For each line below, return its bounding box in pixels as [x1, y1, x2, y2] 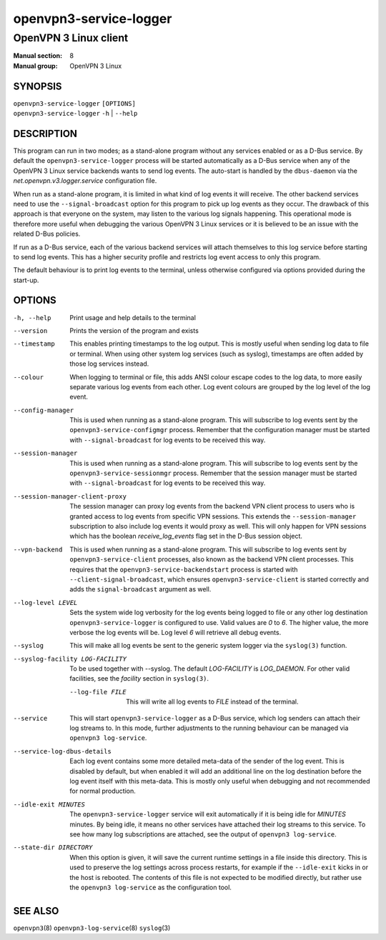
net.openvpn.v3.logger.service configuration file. [13, 176, 157, 185]
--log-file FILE [69, 688, 127, 696]
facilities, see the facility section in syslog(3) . [69, 674, 209, 683]
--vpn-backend [13, 545, 63, 554]
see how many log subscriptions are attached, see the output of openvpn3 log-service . [69, 829, 337, 839]
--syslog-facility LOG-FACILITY [13, 654, 127, 663]
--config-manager [13, 406, 74, 414]
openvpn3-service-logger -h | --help [13, 109, 138, 118]
